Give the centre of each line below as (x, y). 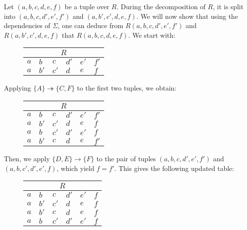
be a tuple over (87, 6)
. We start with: (152, 35)
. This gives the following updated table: (174, 168)
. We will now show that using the (187, 16)
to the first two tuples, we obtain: (127, 88)
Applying (18, 88)
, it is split (228, 6)
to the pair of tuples (126, 158)
